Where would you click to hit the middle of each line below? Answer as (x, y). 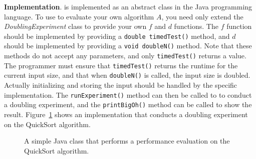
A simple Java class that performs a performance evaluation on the (127, 141)
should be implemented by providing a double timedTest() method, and (117, 36)
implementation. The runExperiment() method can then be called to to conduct (128, 94)
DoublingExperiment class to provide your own (75, 26)
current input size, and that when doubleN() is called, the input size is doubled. (127, 75)
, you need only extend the (202, 16)
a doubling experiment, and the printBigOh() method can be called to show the (128, 104)
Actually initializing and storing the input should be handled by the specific (121, 85)
